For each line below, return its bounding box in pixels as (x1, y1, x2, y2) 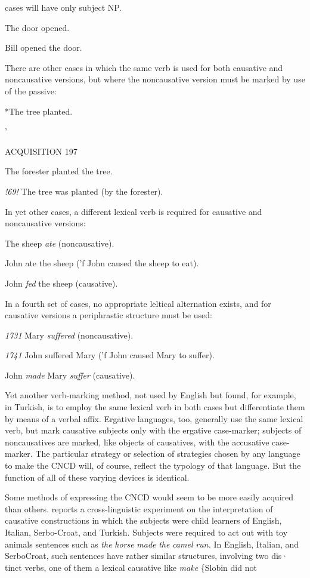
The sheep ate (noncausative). (5, 236, 114, 249)
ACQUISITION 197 (5, 144, 77, 157)
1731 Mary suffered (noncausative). (5, 328, 134, 341)
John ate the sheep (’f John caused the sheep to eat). (5, 257, 199, 269)
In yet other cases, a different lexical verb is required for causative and (5, 205, 262, 217)
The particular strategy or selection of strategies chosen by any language (35, 447, 300, 460)
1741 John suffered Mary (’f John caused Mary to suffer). (5, 349, 215, 361)
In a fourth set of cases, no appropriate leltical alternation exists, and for (5, 297, 271, 309)
